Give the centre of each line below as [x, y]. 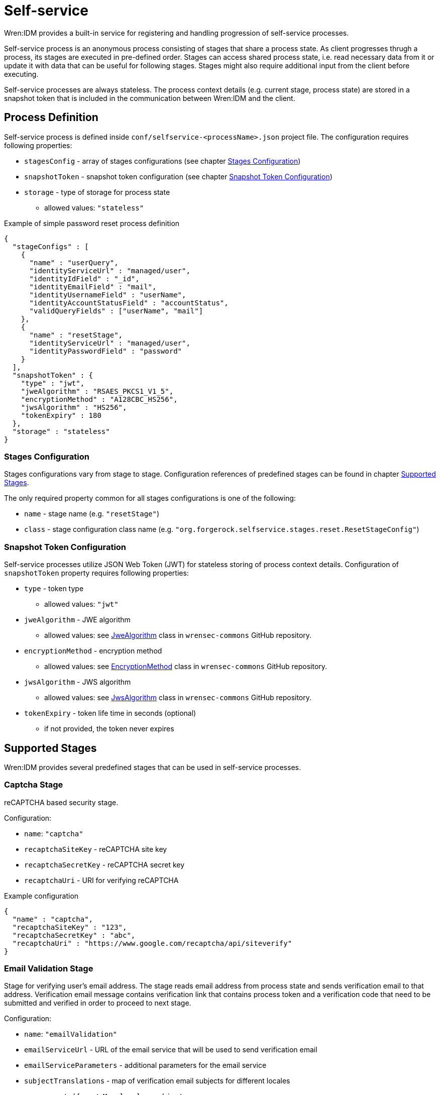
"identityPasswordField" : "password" [106, 351]
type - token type [54, 589]
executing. [21, 74]
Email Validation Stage [49, 969]
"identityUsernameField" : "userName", [108, 295]
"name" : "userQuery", [74, 262]
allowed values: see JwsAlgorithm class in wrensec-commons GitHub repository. [178, 698]
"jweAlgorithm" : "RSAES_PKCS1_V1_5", [97, 391]
